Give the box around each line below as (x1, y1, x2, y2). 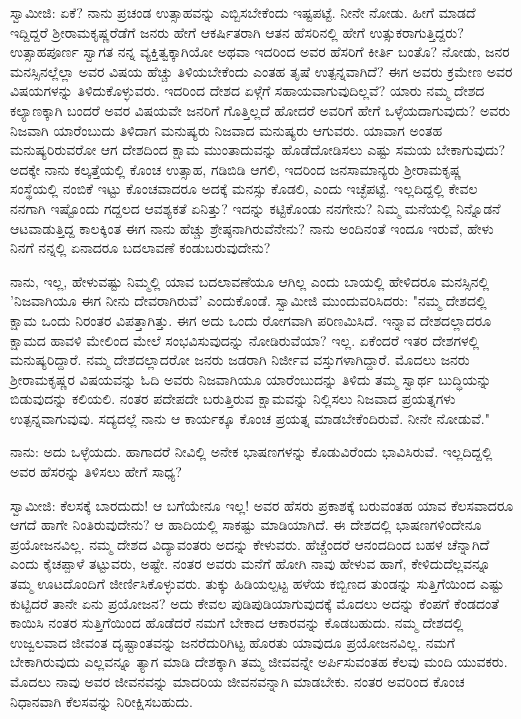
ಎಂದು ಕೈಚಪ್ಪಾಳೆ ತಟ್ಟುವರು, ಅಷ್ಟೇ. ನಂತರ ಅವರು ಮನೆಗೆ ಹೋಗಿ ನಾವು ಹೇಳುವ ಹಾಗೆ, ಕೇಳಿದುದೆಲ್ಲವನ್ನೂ (10, 553, 491, 574)
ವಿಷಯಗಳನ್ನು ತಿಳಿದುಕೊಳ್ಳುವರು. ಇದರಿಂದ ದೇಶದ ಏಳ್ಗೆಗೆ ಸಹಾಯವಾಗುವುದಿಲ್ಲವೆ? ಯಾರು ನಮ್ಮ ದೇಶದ (10, 80, 485, 101)
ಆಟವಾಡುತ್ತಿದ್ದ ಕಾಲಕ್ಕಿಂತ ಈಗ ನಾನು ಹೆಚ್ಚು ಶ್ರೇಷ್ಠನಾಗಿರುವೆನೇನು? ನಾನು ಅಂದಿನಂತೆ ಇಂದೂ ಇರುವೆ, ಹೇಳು (10, 217, 494, 238)
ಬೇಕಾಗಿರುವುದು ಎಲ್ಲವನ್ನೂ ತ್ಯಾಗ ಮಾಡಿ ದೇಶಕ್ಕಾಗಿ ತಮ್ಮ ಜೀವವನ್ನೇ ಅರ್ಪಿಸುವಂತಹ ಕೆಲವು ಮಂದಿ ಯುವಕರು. (10, 651, 508, 672)
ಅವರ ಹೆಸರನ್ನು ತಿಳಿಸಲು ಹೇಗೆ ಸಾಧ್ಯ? (10, 461, 182, 482)
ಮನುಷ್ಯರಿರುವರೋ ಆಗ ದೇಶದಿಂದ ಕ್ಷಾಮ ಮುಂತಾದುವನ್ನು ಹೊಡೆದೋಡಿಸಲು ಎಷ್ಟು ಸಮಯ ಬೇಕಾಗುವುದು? (10, 139, 506, 160)
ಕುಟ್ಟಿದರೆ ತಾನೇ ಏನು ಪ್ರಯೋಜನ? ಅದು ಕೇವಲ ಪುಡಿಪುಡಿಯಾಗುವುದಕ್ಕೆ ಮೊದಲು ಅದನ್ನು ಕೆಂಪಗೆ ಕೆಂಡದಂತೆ (10, 592, 500, 613)
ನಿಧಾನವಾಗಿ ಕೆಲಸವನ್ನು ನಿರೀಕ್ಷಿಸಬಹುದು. (10, 690, 193, 711)
